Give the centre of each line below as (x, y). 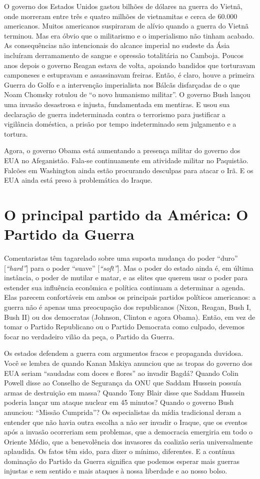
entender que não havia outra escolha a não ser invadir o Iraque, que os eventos (126, 422)
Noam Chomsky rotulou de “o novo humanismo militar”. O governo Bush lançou (127, 94)
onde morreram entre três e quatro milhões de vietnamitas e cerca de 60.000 (121, 16)
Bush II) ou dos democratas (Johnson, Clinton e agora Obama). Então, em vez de (130, 317)
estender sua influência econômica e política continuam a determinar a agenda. (125, 287)
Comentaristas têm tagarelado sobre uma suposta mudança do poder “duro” (121, 258)
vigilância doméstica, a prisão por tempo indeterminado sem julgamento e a (120, 124)
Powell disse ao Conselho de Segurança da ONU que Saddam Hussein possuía (123, 383)
